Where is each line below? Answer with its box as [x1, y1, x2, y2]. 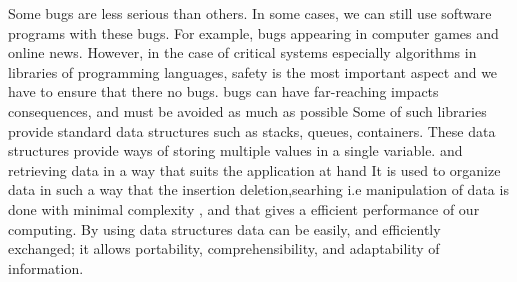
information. [8, 257, 84, 278]
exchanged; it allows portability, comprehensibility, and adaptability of [8, 238, 440, 259]
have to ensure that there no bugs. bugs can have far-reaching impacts [8, 81, 439, 102]
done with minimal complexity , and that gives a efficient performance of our [8, 198, 480, 219]
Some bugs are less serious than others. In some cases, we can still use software [8, 3, 492, 23]
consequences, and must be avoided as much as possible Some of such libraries [8, 100, 487, 121]
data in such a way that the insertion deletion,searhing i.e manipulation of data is [8, 179, 509, 200]
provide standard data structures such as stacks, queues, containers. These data [8, 120, 496, 141]
